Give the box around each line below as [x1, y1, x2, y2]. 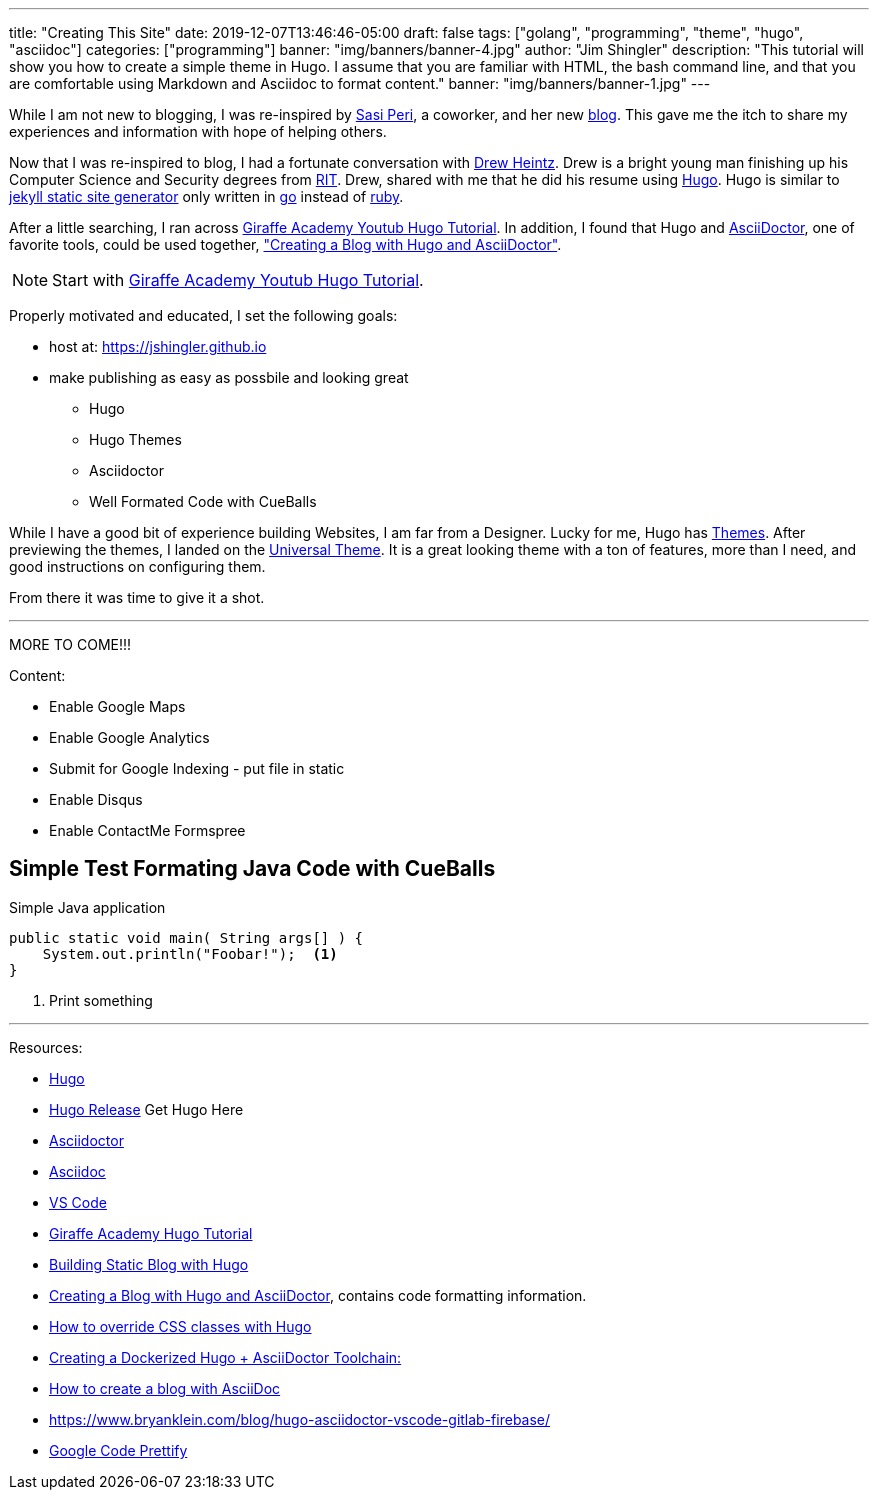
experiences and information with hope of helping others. [9, 123, 387, 140]
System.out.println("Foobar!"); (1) [42, 945, 338, 962]
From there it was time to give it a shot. [9, 589, 265, 606]
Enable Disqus [49, 791, 143, 808]
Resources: [9, 1038, 83, 1056]
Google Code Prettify [49, 1441, 188, 1459]
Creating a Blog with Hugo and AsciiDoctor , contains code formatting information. [49, 1286, 587, 1304]
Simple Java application [9, 898, 166, 916]
